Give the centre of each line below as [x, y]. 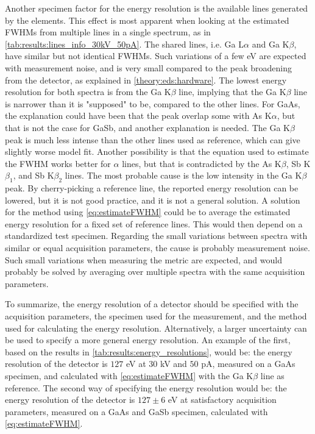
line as [272, 376]
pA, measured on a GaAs [248, 364]
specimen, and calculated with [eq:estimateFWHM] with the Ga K [129, 376]
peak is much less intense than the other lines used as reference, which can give [153, 139]
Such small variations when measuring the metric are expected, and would [143, 259]
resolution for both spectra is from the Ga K [88, 92]
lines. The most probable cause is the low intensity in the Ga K [183, 175]
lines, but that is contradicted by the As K [202, 163]
